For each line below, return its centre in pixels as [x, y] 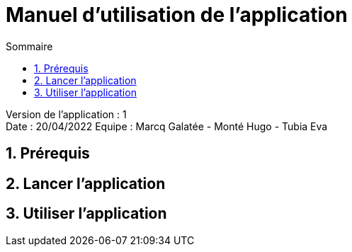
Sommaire [29, 46]
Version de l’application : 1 [66, 114]
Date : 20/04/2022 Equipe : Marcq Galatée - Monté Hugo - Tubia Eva [167, 126]
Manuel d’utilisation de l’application [177, 15]
